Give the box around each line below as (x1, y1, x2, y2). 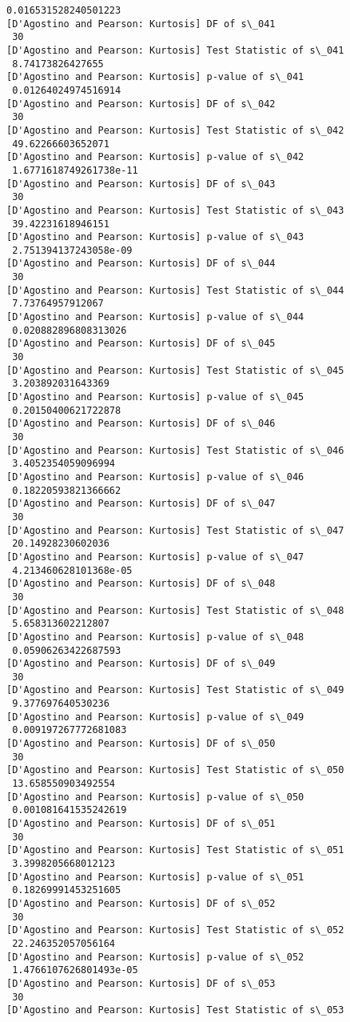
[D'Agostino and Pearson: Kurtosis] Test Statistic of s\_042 (6, 124, 344, 136)
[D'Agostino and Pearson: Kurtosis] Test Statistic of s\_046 (6, 444, 344, 456)
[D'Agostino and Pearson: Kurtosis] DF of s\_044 (6, 258, 276, 270)
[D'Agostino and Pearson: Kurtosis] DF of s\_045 (6, 338, 276, 350)
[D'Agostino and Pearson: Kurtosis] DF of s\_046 (6, 418, 276, 430)
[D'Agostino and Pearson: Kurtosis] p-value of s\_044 (6, 311, 304, 323)
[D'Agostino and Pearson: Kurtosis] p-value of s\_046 (6, 471, 304, 483)
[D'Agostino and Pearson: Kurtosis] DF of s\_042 (6, 98, 276, 110)
